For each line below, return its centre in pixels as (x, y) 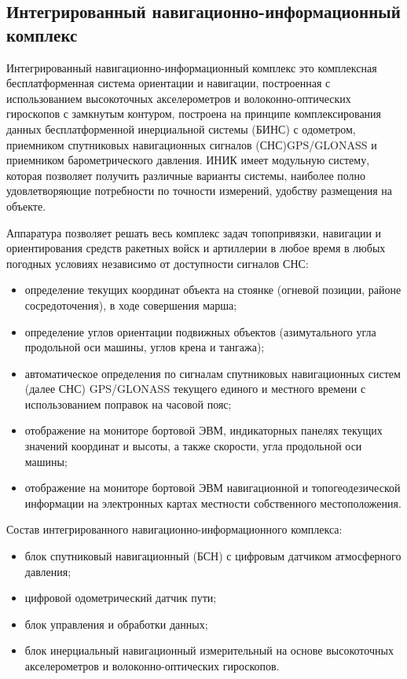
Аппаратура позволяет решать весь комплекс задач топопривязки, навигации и (194, 232)
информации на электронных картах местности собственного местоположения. (213, 503)
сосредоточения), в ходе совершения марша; (131, 305)
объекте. (26, 206)
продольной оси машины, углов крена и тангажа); (145, 347)
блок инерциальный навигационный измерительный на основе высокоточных (209, 650)
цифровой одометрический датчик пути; (121, 598)
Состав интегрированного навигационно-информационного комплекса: (174, 529)
